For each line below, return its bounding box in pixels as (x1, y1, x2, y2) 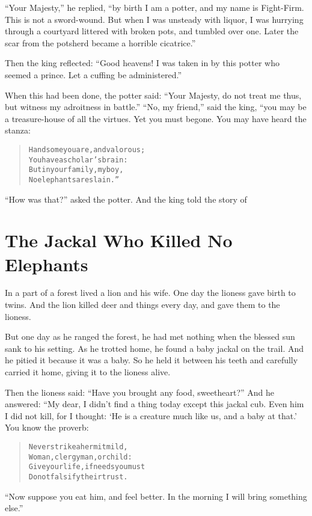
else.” (5, 502, 23, 514)
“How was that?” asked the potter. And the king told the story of (5, 192, 247, 205)
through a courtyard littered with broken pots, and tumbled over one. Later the (5, 25, 299, 37)
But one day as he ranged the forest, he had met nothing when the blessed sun (5, 330, 295, 343)
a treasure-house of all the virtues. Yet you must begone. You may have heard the (5, 112, 307, 124)
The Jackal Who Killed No (5, 228, 233, 253)
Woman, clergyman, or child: (28, 452, 132, 461)
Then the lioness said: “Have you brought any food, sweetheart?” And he (5, 385, 274, 398)
